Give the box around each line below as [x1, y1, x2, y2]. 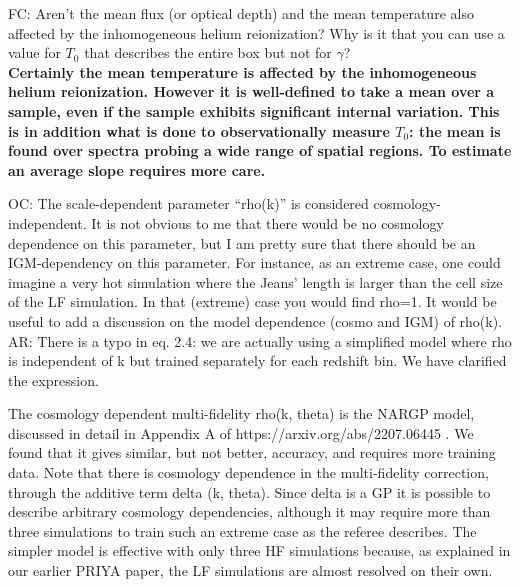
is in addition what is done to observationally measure [8, 120, 390, 141]
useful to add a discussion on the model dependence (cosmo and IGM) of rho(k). [8, 310, 503, 331]
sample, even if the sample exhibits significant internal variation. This [8, 100, 500, 121]
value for [8, 42, 61, 63]
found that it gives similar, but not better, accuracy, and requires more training [8, 442, 496, 463]
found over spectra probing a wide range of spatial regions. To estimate [8, 140, 512, 161]
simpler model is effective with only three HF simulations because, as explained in [8, 540, 511, 561]
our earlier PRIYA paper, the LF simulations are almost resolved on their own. [8, 560, 493, 581]
